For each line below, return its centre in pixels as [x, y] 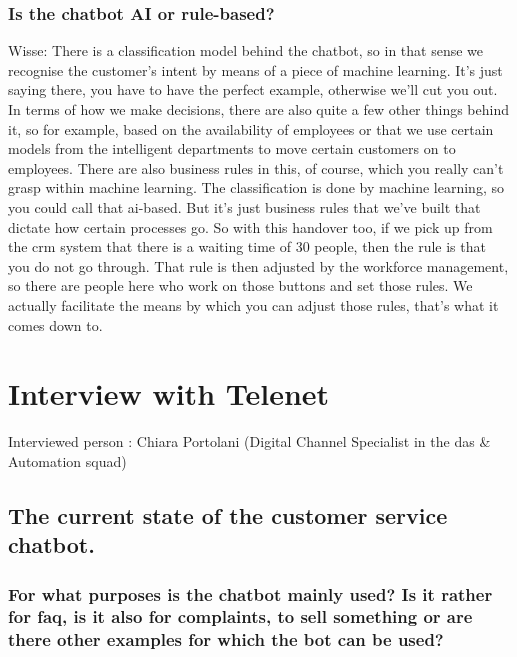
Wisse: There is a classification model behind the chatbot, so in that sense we [246, 50]
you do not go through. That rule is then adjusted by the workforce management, [258, 265]
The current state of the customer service [228, 514]
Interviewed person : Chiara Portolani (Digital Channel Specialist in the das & [249, 441]
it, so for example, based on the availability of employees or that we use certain [251, 128]
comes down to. [55, 324]
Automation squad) [67, 460]
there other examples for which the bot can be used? [226, 639]
